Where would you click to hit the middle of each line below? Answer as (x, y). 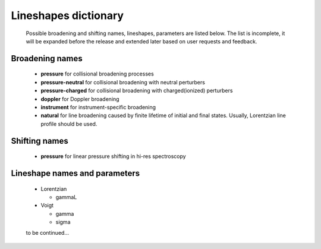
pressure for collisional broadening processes (97, 74)
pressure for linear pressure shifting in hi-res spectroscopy (114, 156)
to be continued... (48, 233)
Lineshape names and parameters (75, 173)
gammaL (66, 197)
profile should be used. (69, 124)
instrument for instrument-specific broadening (98, 107)
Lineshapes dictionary (67, 15)
